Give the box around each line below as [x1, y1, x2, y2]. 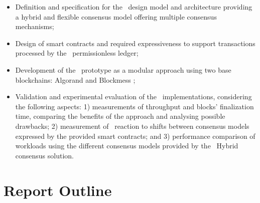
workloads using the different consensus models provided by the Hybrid [15, 140, 238, 151]
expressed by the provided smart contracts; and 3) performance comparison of [15, 130, 255, 141]
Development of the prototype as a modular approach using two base [15, 64, 231, 75]
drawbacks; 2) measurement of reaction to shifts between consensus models [15, 120, 249, 131]
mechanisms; [15, 21, 54, 32]
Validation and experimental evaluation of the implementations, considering [15, 91, 252, 102]
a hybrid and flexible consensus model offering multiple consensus [15, 11, 217, 22]
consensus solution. [15, 150, 74, 160]
